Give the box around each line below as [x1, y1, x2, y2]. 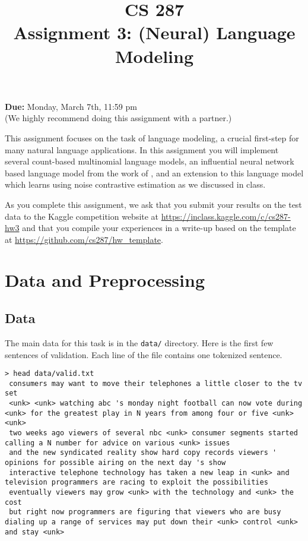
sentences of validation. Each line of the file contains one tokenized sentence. [5, 348, 282, 360]
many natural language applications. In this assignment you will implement [5, 143, 279, 156]
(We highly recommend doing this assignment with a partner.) [5, 112, 232, 124]
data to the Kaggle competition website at [5, 210, 159, 222]
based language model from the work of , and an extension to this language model [5, 166, 304, 179]
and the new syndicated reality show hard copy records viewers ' [9, 448, 277, 457]
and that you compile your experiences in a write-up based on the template [22, 222, 296, 234]
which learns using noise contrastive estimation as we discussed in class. [5, 178, 266, 191]
